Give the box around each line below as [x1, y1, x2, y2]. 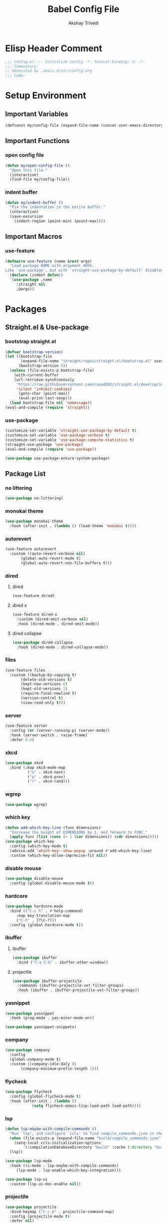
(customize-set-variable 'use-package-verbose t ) [5, 433, 110, 438]
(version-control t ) [20, 696, 64, 701]
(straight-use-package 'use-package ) [5, 442, 83, 447]
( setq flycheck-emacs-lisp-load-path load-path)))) [31, 1103, 141, 1108]
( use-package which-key [5, 839, 55, 844]
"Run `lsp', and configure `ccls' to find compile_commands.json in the [9, 1131, 164, 1136]
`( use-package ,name [9, 277, 52, 282]
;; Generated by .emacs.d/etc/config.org [5, 68, 92, 73]
